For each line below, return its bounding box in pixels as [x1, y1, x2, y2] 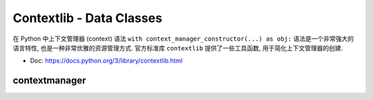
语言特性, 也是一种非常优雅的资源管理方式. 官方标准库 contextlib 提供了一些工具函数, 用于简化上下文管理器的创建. [12, 43, 343, 52]
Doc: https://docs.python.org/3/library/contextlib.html [30, 57, 183, 65]
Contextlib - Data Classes [12, 10, 162, 26]
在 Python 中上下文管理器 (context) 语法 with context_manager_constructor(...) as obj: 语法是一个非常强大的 [12, 34, 354, 43]
